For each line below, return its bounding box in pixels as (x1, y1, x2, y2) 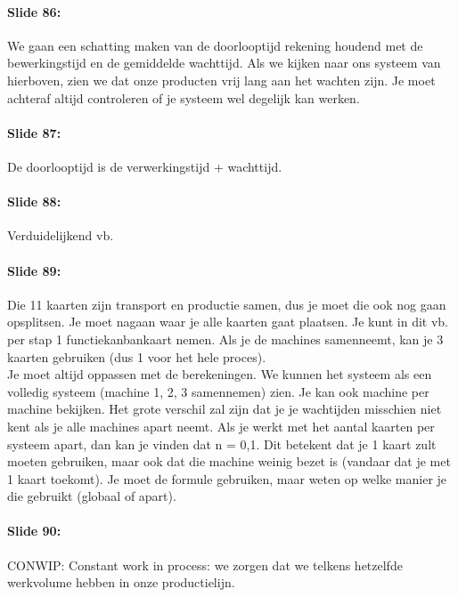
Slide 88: (7, 192, 61, 211)
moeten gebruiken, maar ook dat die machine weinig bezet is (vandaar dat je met (7, 452, 451, 471)
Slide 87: (7, 123, 61, 141)
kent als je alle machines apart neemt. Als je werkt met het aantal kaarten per (7, 416, 435, 435)
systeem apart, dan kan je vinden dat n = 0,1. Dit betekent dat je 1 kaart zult (7, 434, 437, 453)
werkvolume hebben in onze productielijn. (7, 573, 235, 592)
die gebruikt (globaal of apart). (7, 487, 176, 505)
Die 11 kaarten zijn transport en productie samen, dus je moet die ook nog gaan (7, 294, 446, 313)
